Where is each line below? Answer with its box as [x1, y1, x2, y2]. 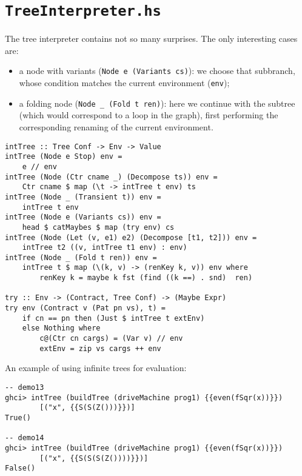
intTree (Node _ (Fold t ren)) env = [5, 253, 157, 262]
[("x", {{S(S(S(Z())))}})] [39, 454, 149, 463]
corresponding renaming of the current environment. [19, 121, 213, 133]
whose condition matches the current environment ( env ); [19, 76, 230, 89]
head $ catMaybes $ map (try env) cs [22, 223, 175, 232]
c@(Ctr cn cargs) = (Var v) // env [39, 334, 183, 343]
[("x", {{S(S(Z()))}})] [39, 403, 135, 412]
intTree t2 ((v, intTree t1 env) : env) [22, 243, 187, 252]
